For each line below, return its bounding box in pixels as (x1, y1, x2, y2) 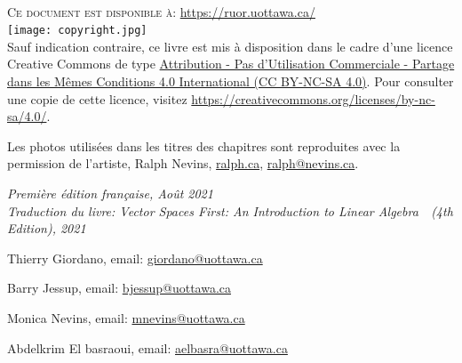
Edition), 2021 (7, 219, 86, 238)
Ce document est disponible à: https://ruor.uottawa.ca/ (7, 2, 315, 20)
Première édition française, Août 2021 (7, 184, 213, 202)
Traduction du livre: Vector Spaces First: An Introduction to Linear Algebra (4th (7, 201, 453, 220)
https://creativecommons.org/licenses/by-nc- (191, 89, 435, 108)
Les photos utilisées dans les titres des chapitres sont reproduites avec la (7, 136, 401, 155)
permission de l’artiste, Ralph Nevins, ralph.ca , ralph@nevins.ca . (7, 154, 359, 173)
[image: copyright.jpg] (7, 24, 147, 37)
